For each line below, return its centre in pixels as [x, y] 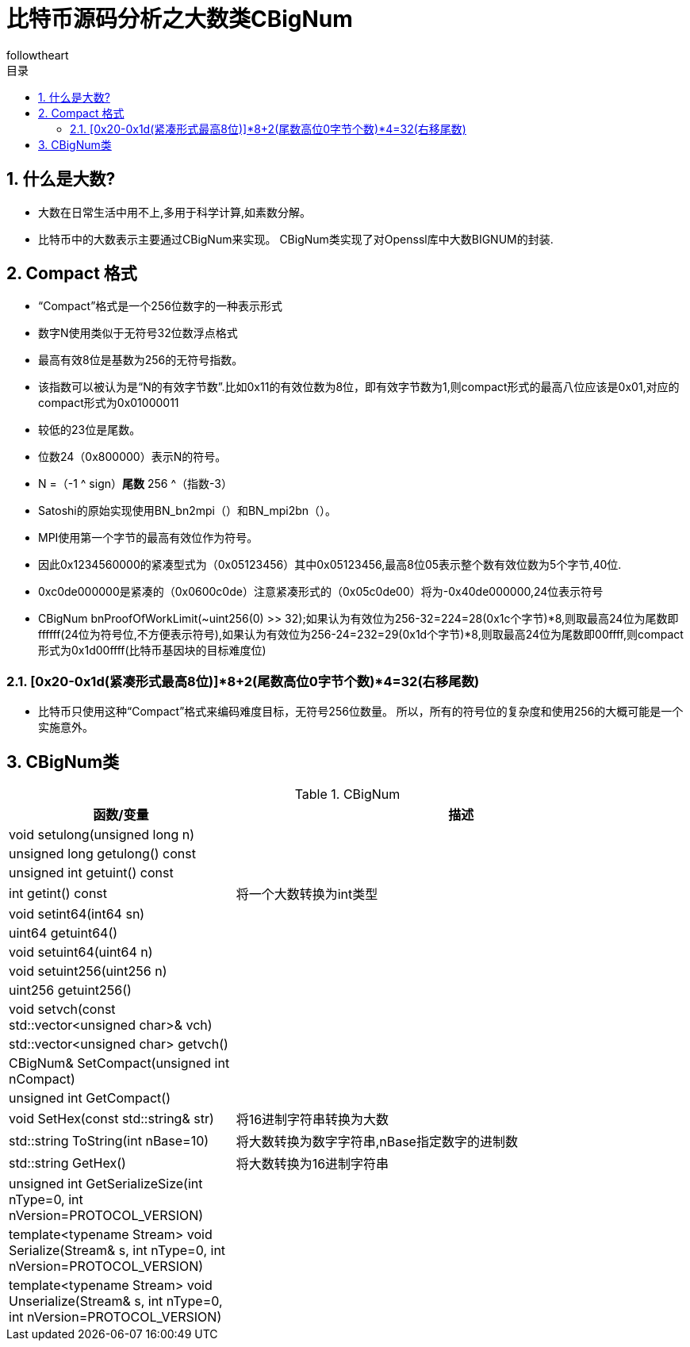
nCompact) [42, 1079]
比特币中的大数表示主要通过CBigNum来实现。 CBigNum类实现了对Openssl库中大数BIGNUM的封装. [296, 239]
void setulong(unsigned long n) [102, 835]
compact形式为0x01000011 [109, 403]
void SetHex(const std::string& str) [111, 1119]
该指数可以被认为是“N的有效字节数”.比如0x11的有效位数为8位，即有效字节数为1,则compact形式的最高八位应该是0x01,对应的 [359, 387]
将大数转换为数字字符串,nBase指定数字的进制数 [377, 1142]
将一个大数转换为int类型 [307, 894]
